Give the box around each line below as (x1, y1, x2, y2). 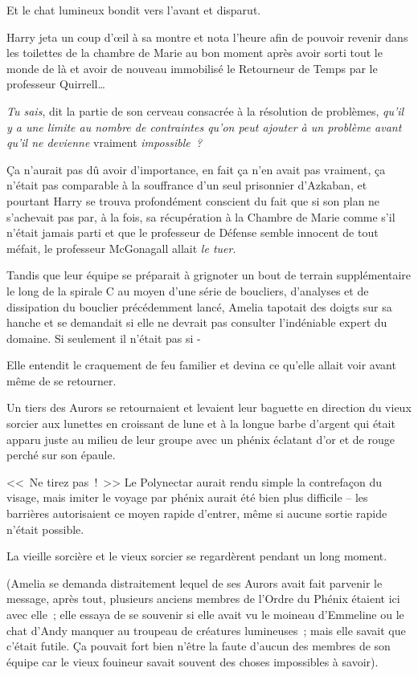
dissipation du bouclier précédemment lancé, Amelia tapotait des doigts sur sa (6, 298, 392, 315)
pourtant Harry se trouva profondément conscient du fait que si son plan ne (6, 192, 380, 209)
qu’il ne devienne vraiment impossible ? (6, 134, 203, 151)
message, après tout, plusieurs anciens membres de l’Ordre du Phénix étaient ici (6, 590, 400, 607)
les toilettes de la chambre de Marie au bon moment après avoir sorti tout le (6, 44, 383, 61)
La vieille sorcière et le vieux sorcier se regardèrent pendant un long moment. (6, 548, 387, 564)
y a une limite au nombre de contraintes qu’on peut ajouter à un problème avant (6, 118, 402, 135)
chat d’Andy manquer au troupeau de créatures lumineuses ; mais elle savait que (6, 621, 406, 638)
